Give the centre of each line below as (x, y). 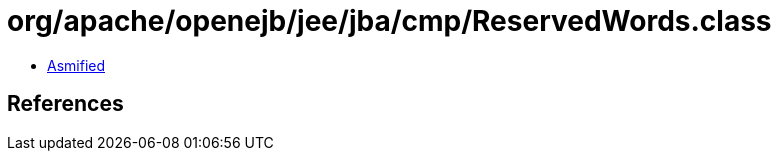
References (65, 104)
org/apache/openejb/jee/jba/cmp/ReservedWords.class (389, 21)
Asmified (76, 65)
